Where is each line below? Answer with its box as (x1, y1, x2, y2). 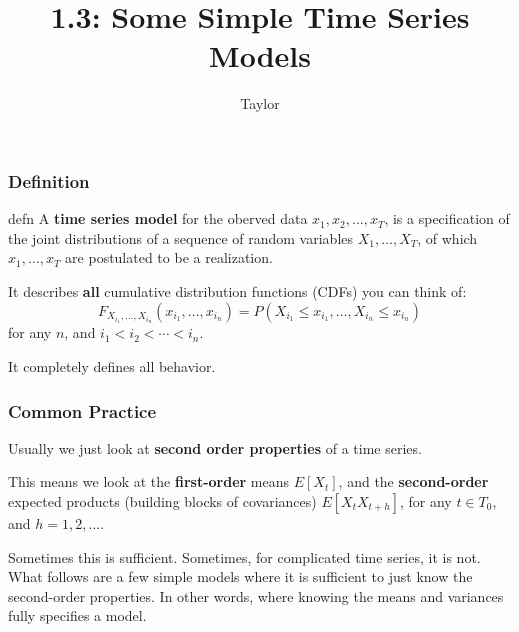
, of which (417, 227, 478, 248)
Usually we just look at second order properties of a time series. (8, 437, 422, 458)
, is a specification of (384, 208, 510, 229)
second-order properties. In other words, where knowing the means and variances (8, 585, 504, 606)
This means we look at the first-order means (8, 471, 290, 492)
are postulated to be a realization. (65, 247, 273, 268)
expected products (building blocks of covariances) (8, 490, 317, 511)
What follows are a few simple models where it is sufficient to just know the (8, 566, 473, 587)
